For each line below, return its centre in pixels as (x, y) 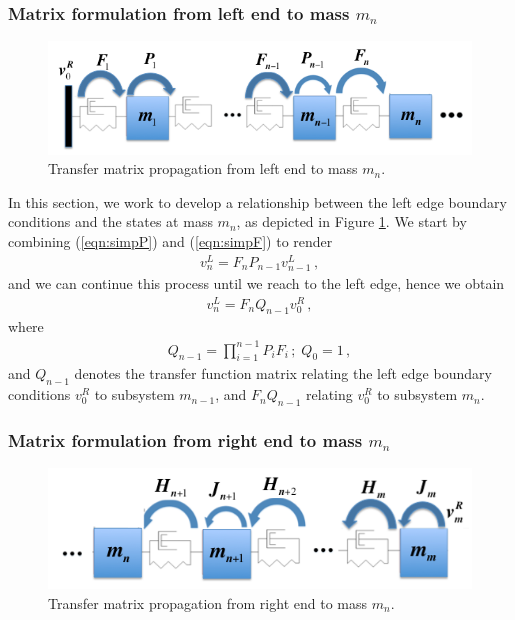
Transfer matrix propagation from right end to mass (207, 602)
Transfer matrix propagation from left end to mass (203, 168)
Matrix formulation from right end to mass (185, 439)
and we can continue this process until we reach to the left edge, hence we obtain (256, 282)
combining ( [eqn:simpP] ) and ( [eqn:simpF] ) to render (170, 241)
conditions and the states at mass (110, 221)
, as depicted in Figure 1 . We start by (351, 221)
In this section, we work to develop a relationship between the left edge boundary (257, 201)
